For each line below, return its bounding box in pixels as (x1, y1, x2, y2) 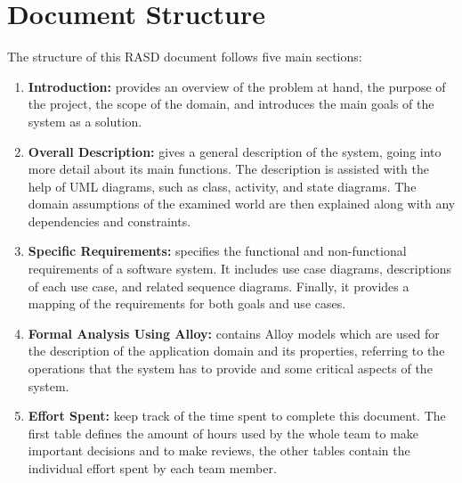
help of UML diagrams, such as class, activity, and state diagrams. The (28, 176, 417, 195)
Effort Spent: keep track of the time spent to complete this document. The (28, 406, 446, 425)
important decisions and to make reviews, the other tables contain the (28, 441, 410, 460)
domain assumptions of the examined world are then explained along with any (28, 194, 456, 213)
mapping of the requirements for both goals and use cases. (28, 294, 346, 313)
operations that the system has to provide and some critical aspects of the (28, 359, 433, 378)
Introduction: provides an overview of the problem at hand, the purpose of (28, 77, 446, 95)
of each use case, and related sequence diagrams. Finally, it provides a (28, 276, 409, 295)
